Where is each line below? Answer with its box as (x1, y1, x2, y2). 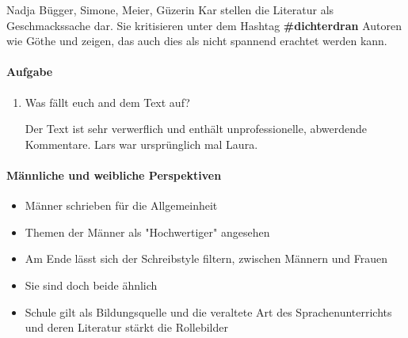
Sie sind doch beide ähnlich (25, 276, 158, 293)
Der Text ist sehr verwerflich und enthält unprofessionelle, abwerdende (25, 120, 368, 137)
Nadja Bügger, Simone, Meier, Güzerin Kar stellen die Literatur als (6, 2, 334, 17)
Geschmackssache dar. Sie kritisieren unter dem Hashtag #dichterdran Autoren (6, 17, 402, 33)
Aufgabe (6, 63, 53, 80)
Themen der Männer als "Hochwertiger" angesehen (25, 223, 270, 240)
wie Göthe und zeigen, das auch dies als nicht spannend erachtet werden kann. (6, 32, 387, 49)
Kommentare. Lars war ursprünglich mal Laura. (25, 135, 258, 152)
